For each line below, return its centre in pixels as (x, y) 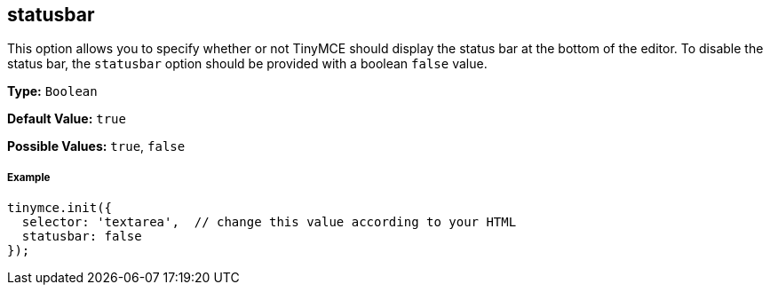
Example (29, 177)
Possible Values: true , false (96, 146)
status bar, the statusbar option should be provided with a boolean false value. (247, 64)
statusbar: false (82, 237)
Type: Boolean (52, 91)
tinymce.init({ (60, 208)
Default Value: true (67, 119)
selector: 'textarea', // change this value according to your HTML (269, 222)
